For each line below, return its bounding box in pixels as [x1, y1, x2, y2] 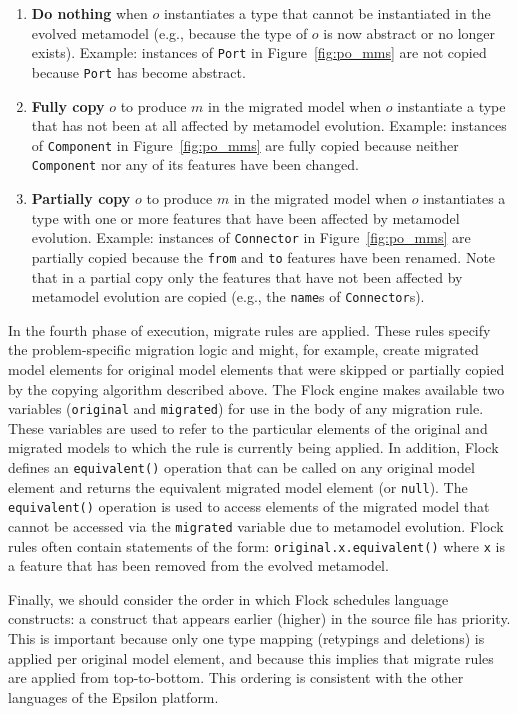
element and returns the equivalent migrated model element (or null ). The [8, 476, 468, 497]
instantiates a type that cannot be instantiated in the [163, 3, 491, 23]
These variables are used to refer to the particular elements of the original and [8, 417, 488, 438]
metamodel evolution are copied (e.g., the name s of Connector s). [31, 286, 425, 307]
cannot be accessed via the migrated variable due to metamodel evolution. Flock [8, 515, 504, 536]
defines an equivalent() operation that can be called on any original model [8, 456, 475, 477]
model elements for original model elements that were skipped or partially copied [8, 358, 505, 379]
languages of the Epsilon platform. [8, 686, 219, 707]
